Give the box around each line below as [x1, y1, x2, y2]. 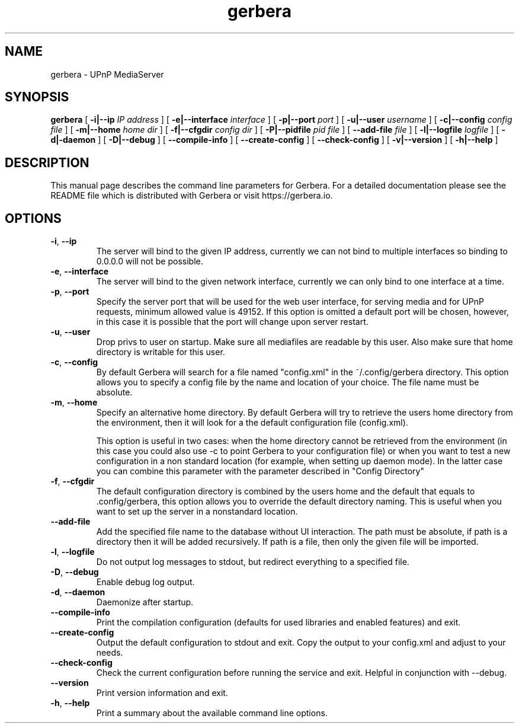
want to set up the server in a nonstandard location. [96, 506, 298, 517]
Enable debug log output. [96, 577, 195, 587]
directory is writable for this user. [96, 347, 225, 357]
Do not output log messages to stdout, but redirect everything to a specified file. [96, 557, 409, 567]
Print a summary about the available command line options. [96, 708, 328, 719]
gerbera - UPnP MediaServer [50, 69, 164, 79]
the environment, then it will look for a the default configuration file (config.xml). [96, 417, 408, 428]
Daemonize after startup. [96, 597, 194, 608]
